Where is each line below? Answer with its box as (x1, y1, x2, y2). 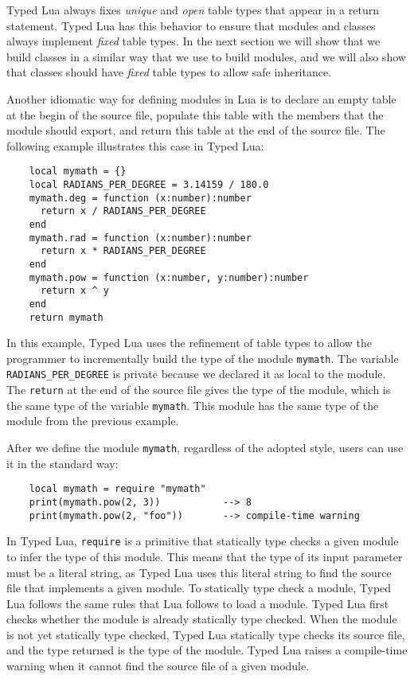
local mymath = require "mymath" (29, 483, 206, 495)
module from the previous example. (6, 412, 179, 429)
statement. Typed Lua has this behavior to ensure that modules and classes (6, 17, 376, 33)
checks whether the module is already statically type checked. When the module (6, 611, 397, 627)
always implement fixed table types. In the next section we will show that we (6, 33, 381, 49)
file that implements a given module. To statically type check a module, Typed (6, 579, 392, 596)
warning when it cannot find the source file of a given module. (6, 658, 310, 674)
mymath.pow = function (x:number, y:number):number (29, 271, 309, 283)
